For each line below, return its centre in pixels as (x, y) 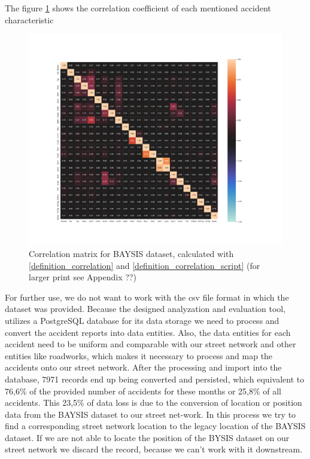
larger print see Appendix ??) (83, 277)
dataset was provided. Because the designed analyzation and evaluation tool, (145, 309)
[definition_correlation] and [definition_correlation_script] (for (145, 265)
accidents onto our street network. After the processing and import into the (143, 367)
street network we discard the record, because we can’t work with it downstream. (154, 449)
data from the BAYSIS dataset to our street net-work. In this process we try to (151, 414)
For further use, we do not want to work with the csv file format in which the (147, 297)
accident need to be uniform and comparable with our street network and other (151, 344)
